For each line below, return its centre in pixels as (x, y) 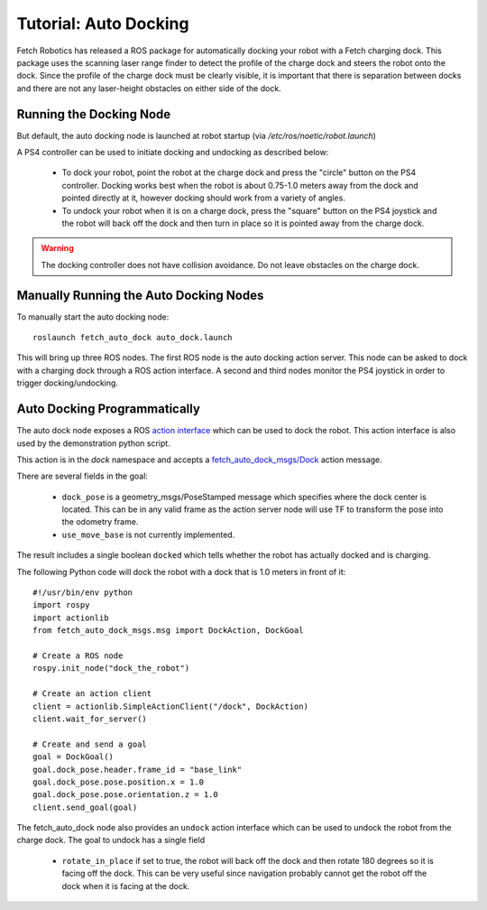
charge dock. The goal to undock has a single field (111, 840)
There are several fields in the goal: (83, 476)
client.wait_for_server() (90, 719)
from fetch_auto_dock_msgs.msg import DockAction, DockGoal (168, 631)
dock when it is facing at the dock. (126, 886)
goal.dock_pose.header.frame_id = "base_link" (138, 769)
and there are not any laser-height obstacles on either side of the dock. (149, 88)
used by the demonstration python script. (93, 443)
